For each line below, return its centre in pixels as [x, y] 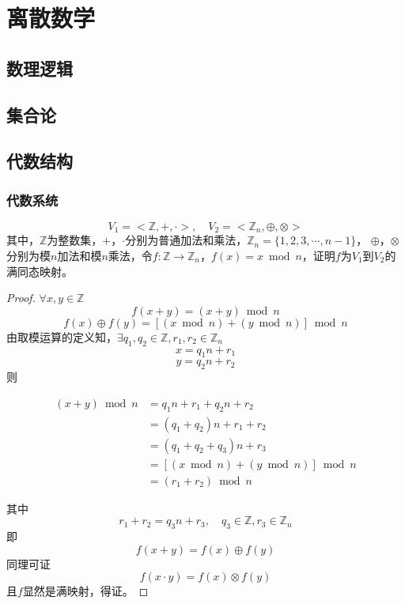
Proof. [21, 298]
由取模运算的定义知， [62, 336]
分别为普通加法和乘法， [186, 240]
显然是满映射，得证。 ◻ [85, 591]
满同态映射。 [40, 271]
